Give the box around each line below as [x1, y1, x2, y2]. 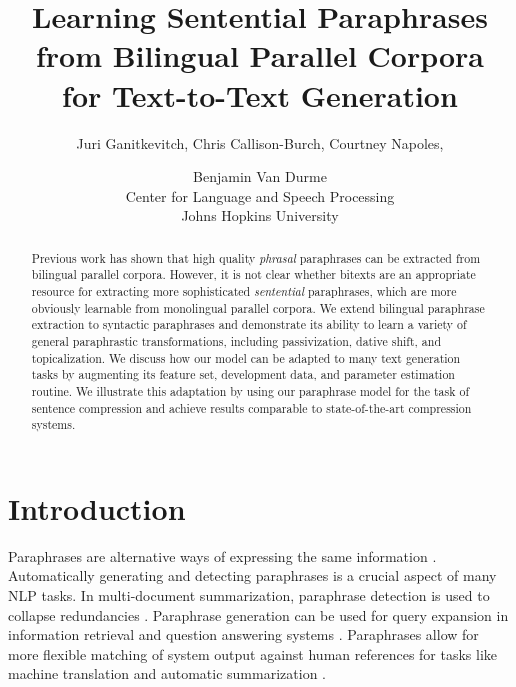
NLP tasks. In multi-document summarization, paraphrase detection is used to [8, 585, 490, 606]
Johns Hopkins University [181, 205, 339, 226]
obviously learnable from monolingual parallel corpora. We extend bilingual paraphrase [31, 299, 485, 316]
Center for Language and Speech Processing [125, 185, 395, 206]
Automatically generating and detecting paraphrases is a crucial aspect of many [8, 565, 497, 586]
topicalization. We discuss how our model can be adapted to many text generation [31, 349, 461, 366]
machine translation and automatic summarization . [8, 663, 326, 684]
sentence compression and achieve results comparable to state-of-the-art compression [31, 399, 472, 416]
